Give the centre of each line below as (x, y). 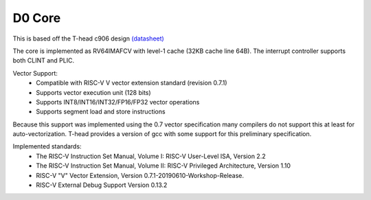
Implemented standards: (47, 146)
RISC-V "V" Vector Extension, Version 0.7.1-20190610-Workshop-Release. (140, 175)
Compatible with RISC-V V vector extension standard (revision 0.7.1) (132, 83)
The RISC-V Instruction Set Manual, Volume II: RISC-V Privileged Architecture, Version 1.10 (164, 166)
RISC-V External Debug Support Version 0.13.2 (102, 185)
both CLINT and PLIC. (44, 60)
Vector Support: (35, 73)
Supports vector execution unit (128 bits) (93, 92)
